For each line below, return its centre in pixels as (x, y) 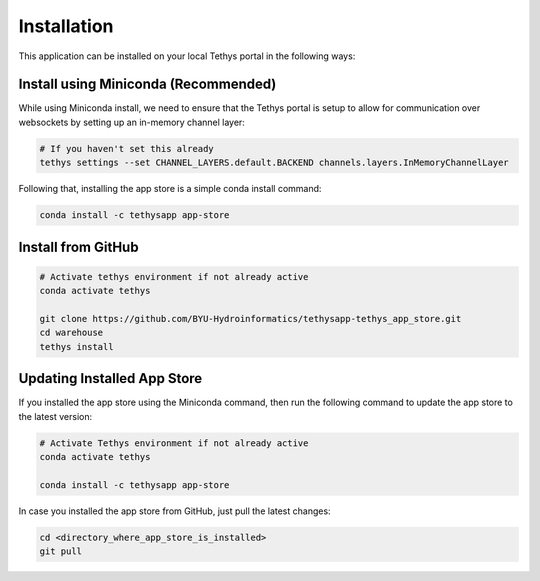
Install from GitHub (78, 246)
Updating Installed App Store (110, 378)
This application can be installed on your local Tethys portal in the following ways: (187, 56)
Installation (66, 26)
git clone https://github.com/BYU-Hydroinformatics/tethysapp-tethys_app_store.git (250, 318)
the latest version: (55, 416)
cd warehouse (71, 333)
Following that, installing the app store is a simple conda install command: (170, 189)
